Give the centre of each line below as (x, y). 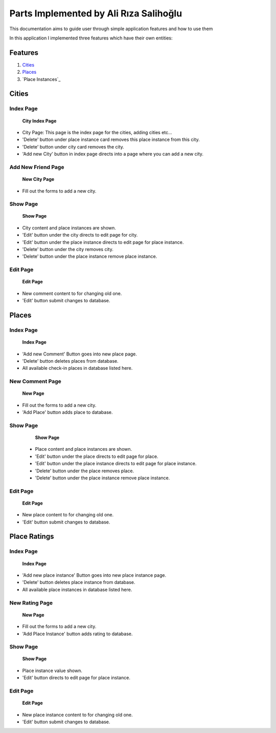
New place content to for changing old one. (68, 515)
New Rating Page (31, 603)
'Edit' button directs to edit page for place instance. (76, 678)
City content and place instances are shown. (69, 227)
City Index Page (39, 121)
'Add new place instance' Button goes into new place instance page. (94, 575)
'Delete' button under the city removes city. (68, 249)
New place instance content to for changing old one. (77, 715)
